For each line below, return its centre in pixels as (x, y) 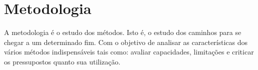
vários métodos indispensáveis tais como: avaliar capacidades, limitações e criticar (129, 52)
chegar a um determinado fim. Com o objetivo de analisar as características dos (126, 42)
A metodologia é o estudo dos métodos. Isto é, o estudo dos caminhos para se (123, 32)
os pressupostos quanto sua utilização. (62, 61)
